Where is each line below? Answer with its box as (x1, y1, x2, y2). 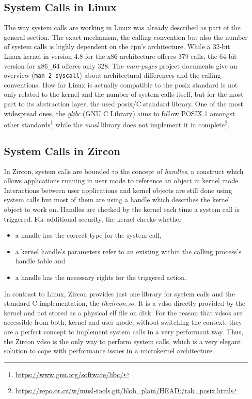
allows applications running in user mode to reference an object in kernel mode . (4, 175, 240, 186)
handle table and (15, 256, 65, 266)
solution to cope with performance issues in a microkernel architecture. (4, 346, 214, 356)
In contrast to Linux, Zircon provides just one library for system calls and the (4, 288, 235, 298)
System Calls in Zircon (4, 143, 121, 158)
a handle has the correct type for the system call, (15, 230, 161, 240)
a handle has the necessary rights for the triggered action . (15, 272, 187, 282)
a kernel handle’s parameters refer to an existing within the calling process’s (15, 246, 241, 256)
